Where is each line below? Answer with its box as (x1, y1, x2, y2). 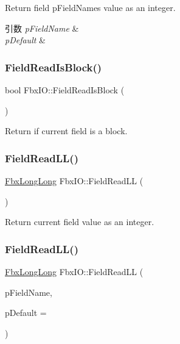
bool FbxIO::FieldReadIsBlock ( (5, 84, 125, 96)
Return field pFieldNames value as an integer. (5, 1, 176, 13)
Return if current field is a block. (5, 124, 128, 137)
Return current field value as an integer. (5, 215, 154, 228)
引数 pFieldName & (5, 21, 79, 34)
